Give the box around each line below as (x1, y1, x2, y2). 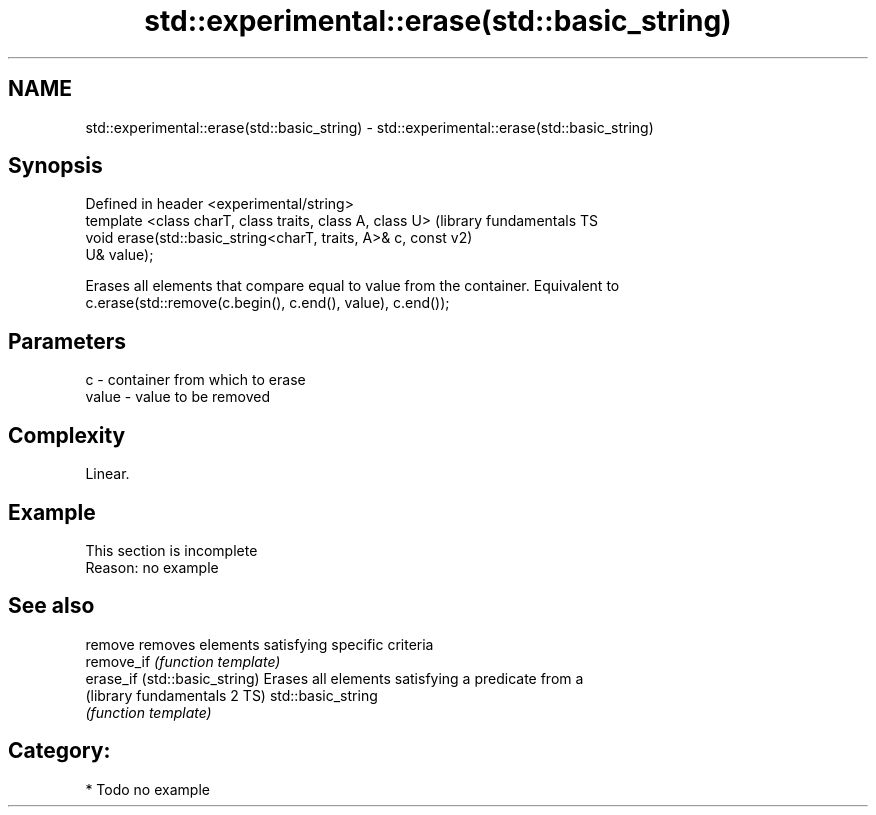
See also (8, 593, 95, 619)
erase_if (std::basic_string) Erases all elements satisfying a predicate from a (85, 669, 584, 687)
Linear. (85, 465, 130, 483)
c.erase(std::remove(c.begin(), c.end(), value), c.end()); (85, 294, 450, 312)
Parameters (8, 328, 126, 354)
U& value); (85, 246, 154, 264)
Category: (8, 738, 111, 764)
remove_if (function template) (85, 652, 281, 670)
